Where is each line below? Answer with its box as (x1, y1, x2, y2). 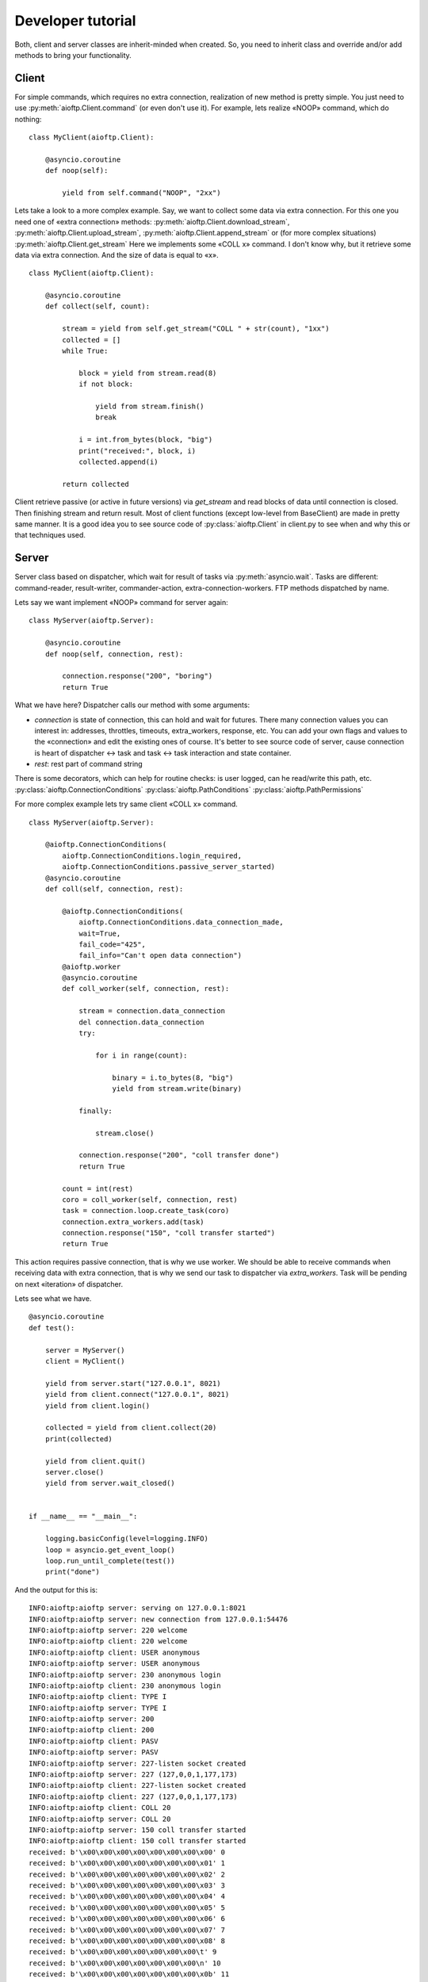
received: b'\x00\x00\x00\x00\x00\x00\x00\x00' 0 (29, 1847, 226, 1857)
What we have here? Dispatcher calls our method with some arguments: (14, 700, 250, 710)
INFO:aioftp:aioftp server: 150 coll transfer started (29, 1826, 246, 1835)
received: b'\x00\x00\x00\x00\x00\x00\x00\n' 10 (29, 1958, 221, 1968)
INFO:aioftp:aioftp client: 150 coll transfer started (29, 1836, 246, 1846)
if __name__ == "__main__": (29, 1512, 138, 1521)
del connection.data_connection (78, 1017, 205, 1027)
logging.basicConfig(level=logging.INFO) (44, 1534, 209, 1544)
